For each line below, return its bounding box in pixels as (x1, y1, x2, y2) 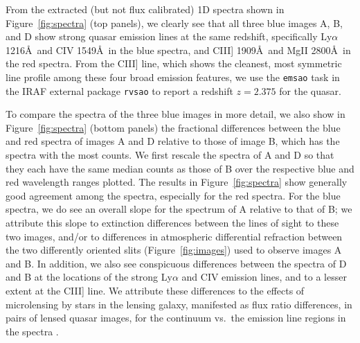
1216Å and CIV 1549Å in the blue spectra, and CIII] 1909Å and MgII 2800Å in (6, 42, 351, 57)
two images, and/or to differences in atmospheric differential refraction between (6, 229, 343, 243)
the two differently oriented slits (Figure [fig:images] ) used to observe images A (6, 243, 342, 257)
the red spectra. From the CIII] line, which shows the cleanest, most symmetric (6, 56, 342, 71)
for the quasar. (279, 83, 341, 98)
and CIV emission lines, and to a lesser (181, 270, 347, 284)
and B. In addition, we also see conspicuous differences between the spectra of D (6, 256, 347, 270)
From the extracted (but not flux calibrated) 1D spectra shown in (6, 2, 285, 16)
